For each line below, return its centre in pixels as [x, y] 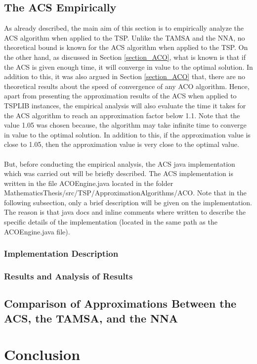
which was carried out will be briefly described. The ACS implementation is [119, 173]
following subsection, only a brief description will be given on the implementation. [128, 202]
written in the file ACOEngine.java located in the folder [89, 183]
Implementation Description [61, 253]
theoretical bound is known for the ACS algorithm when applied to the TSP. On [126, 47]
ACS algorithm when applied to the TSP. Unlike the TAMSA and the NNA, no [125, 37]
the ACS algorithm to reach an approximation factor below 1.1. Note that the [122, 115]
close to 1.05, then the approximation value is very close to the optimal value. [122, 144]
